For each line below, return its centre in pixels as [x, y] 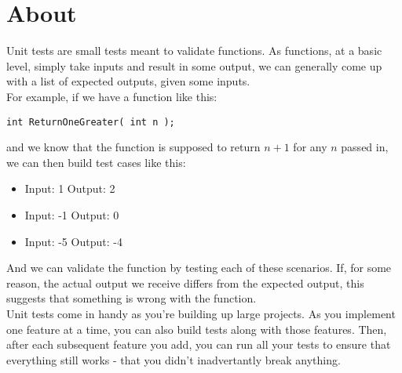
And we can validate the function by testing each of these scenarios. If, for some [199, 268]
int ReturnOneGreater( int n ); [91, 122]
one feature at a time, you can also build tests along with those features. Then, [197, 329]
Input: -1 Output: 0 [72, 214]
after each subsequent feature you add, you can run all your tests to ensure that [199, 344]
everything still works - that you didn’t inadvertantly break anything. [174, 359]
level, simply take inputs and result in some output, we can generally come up [194, 65]
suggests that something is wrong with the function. [132, 298]
